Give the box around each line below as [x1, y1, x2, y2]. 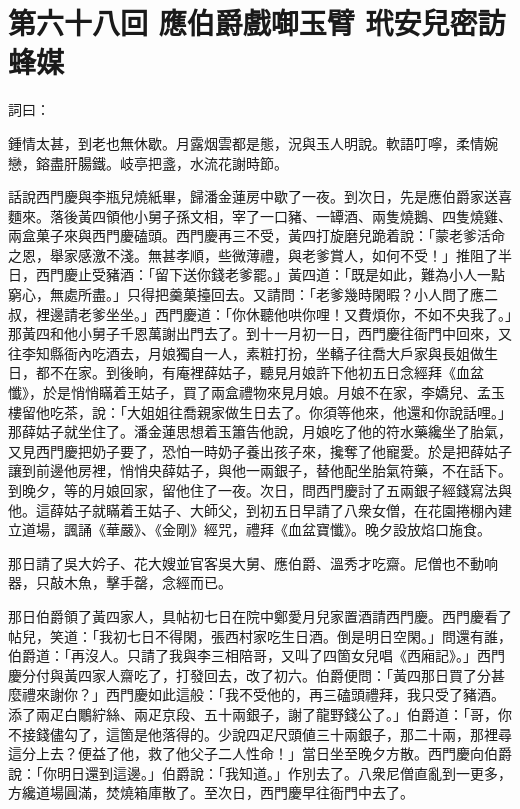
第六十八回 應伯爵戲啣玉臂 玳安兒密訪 [8, 2, 506, 43]
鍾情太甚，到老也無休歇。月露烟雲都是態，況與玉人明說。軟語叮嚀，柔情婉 [8, 132, 498, 153]
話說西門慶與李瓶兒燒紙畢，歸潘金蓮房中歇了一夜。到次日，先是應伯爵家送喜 [8, 186, 512, 207]
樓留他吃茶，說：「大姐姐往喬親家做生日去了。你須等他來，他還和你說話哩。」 [8, 401, 512, 422]
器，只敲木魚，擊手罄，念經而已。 [8, 572, 232, 593]
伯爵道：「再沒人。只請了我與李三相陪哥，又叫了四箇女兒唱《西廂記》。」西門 [8, 645, 505, 666]
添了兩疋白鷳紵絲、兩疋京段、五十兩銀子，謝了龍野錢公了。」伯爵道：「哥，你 [8, 703, 512, 724]
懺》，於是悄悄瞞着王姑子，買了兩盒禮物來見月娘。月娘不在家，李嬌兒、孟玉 [8, 382, 505, 403]
